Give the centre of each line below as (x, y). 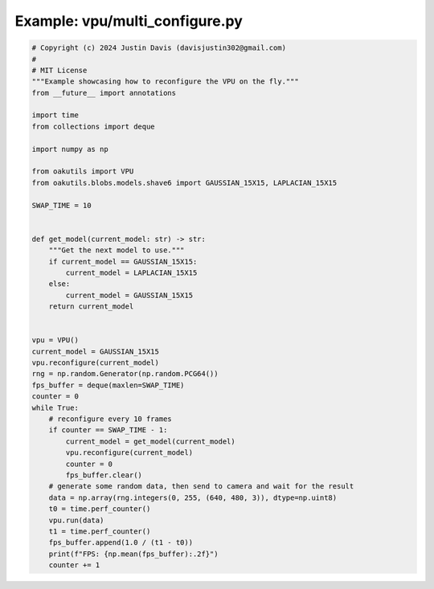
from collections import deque (94, 126)
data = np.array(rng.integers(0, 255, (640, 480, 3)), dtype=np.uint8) (193, 497)
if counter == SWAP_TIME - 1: (108, 430)
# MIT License (59, 70)
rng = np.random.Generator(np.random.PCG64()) (125, 374)
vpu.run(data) (76, 520)
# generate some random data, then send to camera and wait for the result (201, 487)
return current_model (91, 307)
